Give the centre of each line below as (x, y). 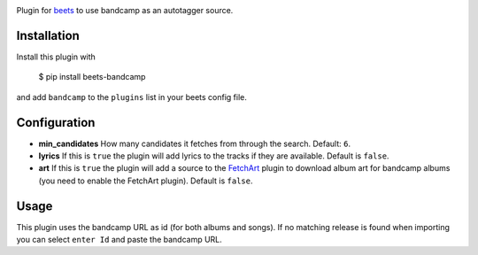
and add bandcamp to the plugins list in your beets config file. (132, 97)
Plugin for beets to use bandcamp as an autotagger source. (125, 10)
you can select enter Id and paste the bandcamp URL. (119, 240)
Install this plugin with (56, 57)
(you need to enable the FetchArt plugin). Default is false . (146, 181)
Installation (48, 35)
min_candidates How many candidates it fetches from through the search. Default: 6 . (195, 143)
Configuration (56, 123)
